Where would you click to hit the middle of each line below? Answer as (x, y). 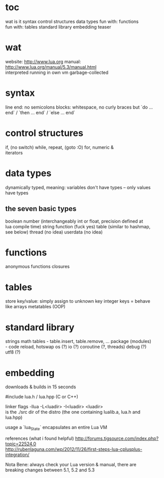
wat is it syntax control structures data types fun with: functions (72, 21)
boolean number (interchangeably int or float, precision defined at (74, 221)
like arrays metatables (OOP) (36, 307)
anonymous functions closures (38, 267)
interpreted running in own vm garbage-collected (57, 72)
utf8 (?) (13, 352)
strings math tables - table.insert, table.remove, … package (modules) (78, 341)
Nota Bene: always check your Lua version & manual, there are (71, 465)
